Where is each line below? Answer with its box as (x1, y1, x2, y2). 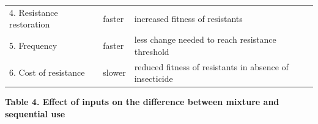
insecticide (134, 72, 173, 85)
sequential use (5, 107, 65, 120)
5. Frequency (9, 38, 57, 51)
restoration (9, 18, 50, 31)
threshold (134, 45, 169, 57)
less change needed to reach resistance (134, 33, 276, 46)
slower (103, 66, 126, 79)
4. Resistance (9, 5, 58, 18)
